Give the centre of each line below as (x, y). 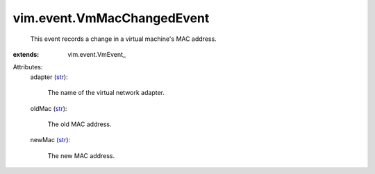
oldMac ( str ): (49, 108)
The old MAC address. (80, 124)
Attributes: (28, 67)
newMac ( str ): (50, 140)
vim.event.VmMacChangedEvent (111, 18)
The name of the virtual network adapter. (106, 93)
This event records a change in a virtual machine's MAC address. (123, 39)
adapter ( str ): (49, 77)
